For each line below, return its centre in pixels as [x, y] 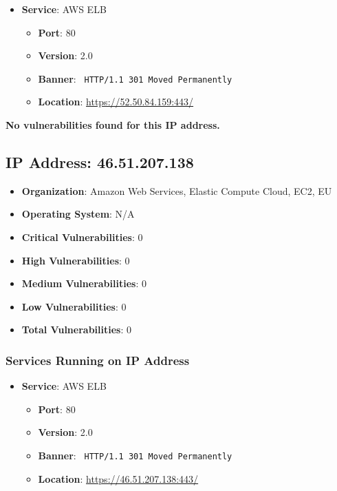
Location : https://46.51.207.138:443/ [118, 478]
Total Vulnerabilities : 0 [76, 330]
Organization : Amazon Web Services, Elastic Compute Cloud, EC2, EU [177, 190]
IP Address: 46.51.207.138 [100, 162]
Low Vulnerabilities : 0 [74, 306]
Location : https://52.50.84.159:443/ [116, 102]
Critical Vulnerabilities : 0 [82, 237]
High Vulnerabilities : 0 [76, 260]
